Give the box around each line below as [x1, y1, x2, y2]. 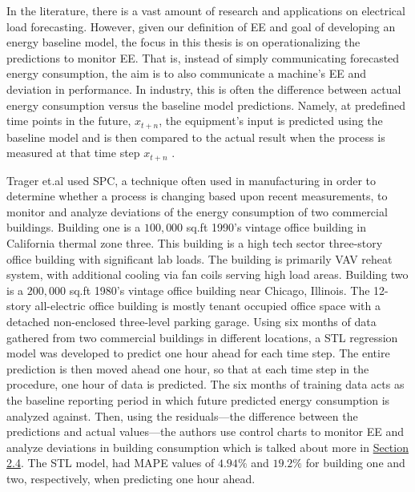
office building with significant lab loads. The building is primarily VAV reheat [6, 250, 393, 267]
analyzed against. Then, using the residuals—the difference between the [6, 407, 358, 424]
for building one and [305, 454, 405, 471]
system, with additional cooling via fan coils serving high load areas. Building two [6, 266, 409, 283]
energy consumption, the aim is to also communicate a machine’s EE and [6, 65, 367, 82]
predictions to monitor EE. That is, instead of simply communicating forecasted [6, 49, 400, 66]
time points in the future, [6, 112, 131, 129]
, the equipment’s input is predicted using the [159, 112, 383, 129]
